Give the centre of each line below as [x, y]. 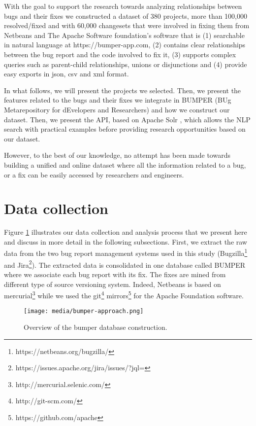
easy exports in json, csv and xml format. [66, 74]
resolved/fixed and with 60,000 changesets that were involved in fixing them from [127, 25]
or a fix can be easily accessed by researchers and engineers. [94, 174]
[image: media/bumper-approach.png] [84, 311]
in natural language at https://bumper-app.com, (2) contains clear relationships [125, 45]
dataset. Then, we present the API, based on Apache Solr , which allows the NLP [127, 119]
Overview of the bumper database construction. [96, 327]
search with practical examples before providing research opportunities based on [125, 129]
